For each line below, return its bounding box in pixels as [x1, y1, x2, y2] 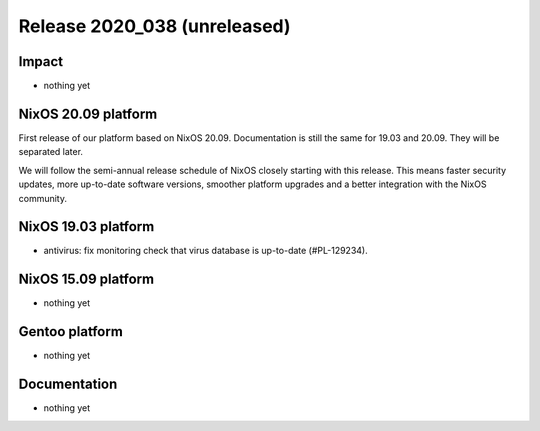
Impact [18, 53, 64, 70]
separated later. [18, 146, 84, 158]
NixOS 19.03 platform [18, 218, 155, 235]
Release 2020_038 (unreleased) [18, 15, 291, 37]
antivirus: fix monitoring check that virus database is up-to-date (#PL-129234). [43, 245, 369, 257]
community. [18, 192, 67, 204]
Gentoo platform [18, 323, 124, 340]
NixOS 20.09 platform [18, 105, 158, 122]
